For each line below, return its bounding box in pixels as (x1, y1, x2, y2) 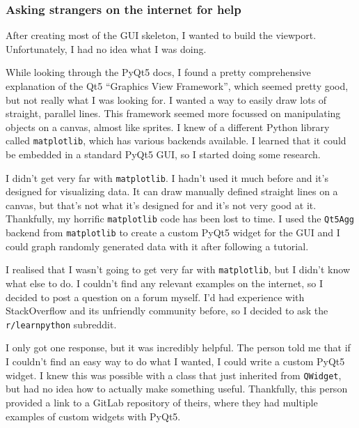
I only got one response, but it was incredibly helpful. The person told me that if (6, 340, 351, 355)
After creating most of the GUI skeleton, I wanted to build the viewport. (6, 28, 317, 43)
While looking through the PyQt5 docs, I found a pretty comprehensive (6, 65, 311, 79)
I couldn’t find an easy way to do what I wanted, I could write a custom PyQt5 (6, 354, 345, 369)
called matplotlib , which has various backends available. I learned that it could (6, 133, 346, 148)
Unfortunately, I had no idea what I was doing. (6, 41, 207, 56)
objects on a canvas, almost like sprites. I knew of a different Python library (6, 119, 330, 134)
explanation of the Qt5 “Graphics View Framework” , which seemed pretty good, (6, 79, 349, 93)
